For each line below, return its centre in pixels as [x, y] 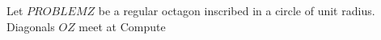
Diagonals [31, 26]
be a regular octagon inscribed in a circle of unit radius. [237, 10]
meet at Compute [122, 26]
